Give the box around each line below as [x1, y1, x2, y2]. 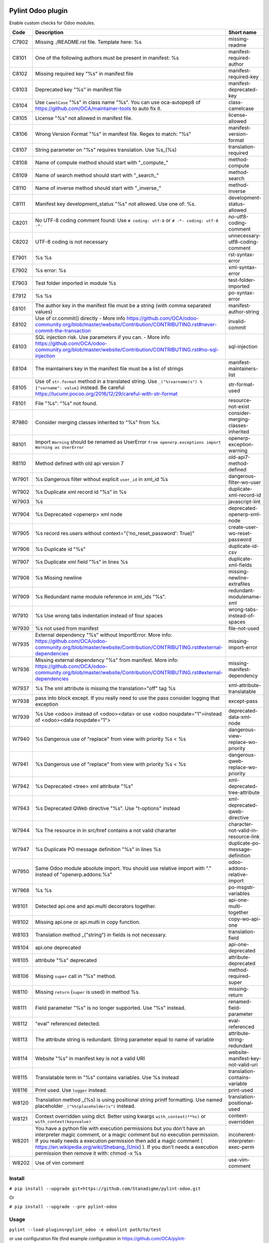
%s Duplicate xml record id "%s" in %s [35, 488, 127, 495]
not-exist [228, 403, 250, 410]
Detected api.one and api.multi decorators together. [35, 902, 156, 909]
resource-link [228, 833, 260, 840]
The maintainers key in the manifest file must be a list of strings [35, 365, 183, 372]
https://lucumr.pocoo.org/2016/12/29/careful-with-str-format [35, 390, 178, 397]
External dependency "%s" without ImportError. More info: [35, 631, 173, 638]
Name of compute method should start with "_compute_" [35, 159, 169, 166]
